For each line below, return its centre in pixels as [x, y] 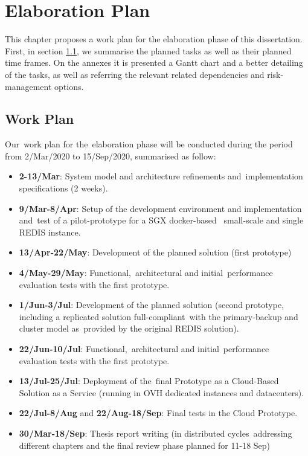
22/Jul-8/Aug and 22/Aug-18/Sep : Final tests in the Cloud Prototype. [158, 413]
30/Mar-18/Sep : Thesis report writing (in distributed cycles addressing [156, 433]
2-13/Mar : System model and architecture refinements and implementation [161, 176]
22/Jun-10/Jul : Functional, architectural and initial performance [144, 349]
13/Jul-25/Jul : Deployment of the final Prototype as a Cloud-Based [149, 381]
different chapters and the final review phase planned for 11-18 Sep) [145, 445]
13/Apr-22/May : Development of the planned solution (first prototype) [155, 252]
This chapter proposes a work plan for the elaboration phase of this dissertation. [154, 39]
